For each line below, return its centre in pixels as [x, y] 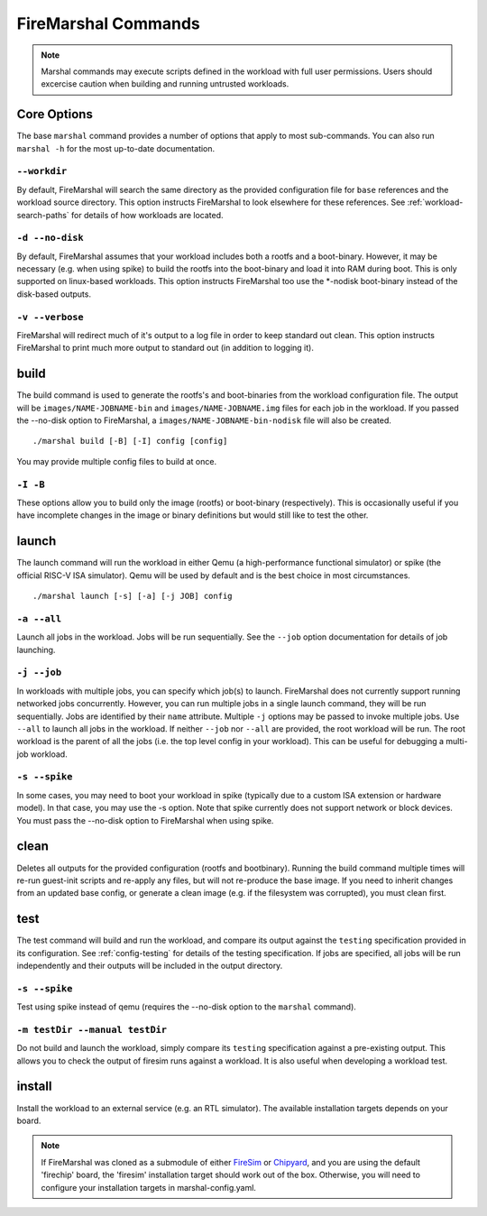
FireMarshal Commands [108, 23]
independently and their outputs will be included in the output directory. [150, 966]
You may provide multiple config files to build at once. [116, 461]
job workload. [42, 754]
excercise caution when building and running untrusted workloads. [165, 84]
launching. [36, 649]
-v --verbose [51, 317]
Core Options [55, 114]
